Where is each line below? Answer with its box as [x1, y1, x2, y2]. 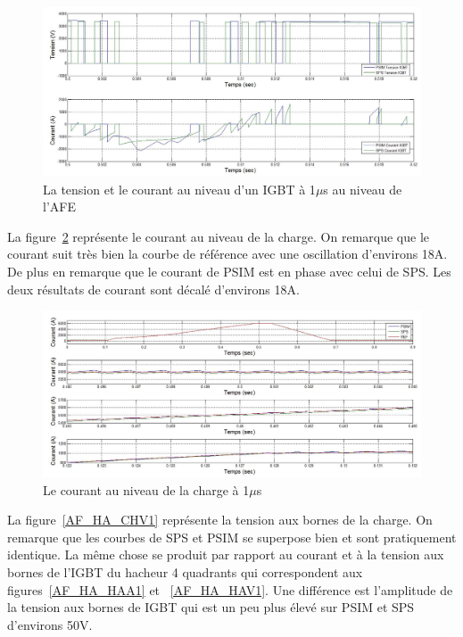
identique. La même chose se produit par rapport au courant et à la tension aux [7, 545, 444, 564]
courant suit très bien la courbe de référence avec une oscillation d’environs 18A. [7, 244, 448, 263]
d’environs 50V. [7, 615, 93, 633]
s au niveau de [323, 179, 402, 198]
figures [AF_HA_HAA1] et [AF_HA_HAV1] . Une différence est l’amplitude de [7, 580, 453, 599]
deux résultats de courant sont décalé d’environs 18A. [7, 279, 300, 298]
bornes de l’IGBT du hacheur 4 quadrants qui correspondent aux [7, 562, 363, 581]
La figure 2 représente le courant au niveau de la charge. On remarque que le [7, 227, 430, 245]
